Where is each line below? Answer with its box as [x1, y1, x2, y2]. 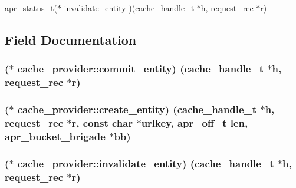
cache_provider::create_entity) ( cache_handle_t [17, 102, 257, 117]
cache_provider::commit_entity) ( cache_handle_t [17, 61, 264, 76]
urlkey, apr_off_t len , [141, 115, 248, 130]
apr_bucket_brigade [5, 128, 106, 143]
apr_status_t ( [5, 2, 57, 14]
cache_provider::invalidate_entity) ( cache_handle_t [17, 156, 274, 170]
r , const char [71, 115, 133, 130]
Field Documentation [5, 30, 137, 48]
